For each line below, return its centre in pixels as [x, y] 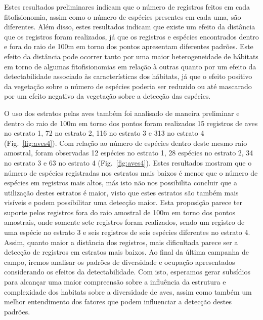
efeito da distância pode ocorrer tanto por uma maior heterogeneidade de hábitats [131, 56]
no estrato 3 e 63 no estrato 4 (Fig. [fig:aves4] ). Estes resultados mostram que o [128, 162]
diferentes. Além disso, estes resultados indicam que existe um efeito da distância [130, 27]
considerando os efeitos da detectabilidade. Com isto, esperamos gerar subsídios [127, 272]
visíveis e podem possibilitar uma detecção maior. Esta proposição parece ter [123, 202]
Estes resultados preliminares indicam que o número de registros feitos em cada [127, 7]
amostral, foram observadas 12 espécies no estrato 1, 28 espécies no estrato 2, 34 [129, 153]
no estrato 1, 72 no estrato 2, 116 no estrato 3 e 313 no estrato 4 [104, 133]
